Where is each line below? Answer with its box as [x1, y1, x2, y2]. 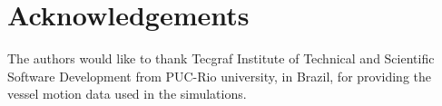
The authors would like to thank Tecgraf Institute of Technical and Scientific [7, 49, 435, 68]
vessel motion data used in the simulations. [7, 84, 247, 103]
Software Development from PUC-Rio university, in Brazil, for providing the [7, 66, 432, 85]
